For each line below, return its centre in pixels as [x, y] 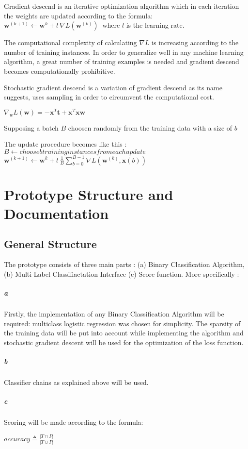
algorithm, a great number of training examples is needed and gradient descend [122, 61]
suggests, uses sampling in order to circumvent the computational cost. [109, 97]
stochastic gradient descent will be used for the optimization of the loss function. [124, 342]
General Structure [50, 244]
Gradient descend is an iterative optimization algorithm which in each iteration [122, 6]
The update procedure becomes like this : [65, 144]
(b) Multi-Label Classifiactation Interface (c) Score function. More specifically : [122, 274]
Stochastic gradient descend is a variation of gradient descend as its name [113, 87]
